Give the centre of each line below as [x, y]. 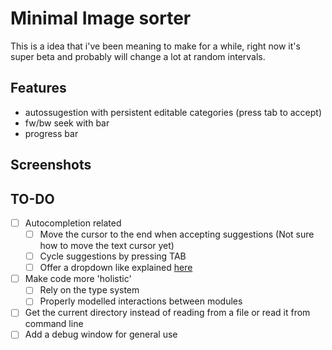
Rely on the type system [89, 290]
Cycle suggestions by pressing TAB [113, 256]
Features [38, 88]
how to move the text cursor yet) [107, 246]
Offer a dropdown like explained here [116, 268]
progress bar [51, 133]
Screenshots [51, 165]
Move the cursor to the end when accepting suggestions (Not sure [177, 234]
